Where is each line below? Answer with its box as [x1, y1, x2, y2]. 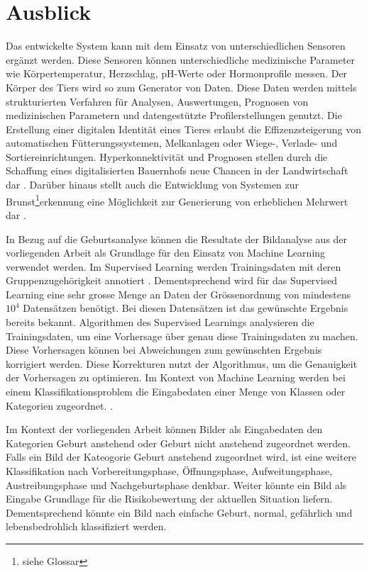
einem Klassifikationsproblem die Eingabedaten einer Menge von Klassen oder [6, 384, 346, 399]
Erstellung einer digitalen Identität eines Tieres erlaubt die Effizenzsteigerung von [6, 121, 362, 136]
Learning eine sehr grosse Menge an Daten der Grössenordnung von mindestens [6, 286, 351, 301]
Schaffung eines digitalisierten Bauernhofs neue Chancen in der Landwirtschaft [6, 163, 348, 178]
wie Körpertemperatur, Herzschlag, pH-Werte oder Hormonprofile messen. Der [6, 66, 348, 81]
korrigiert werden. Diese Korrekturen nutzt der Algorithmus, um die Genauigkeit [6, 356, 358, 371]
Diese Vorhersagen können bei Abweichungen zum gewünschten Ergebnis [6, 342, 322, 357]
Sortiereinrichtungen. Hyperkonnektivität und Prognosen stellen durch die [6, 149, 328, 164]
